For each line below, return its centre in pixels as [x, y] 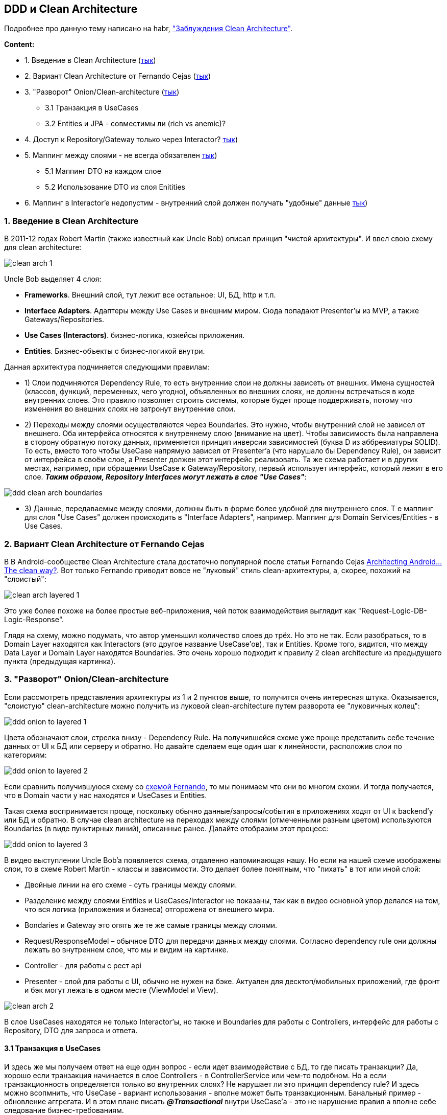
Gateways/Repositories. [65, 320]
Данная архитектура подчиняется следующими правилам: [107, 367]
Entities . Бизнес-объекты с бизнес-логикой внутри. [115, 351]
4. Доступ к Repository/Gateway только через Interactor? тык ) [131, 140]
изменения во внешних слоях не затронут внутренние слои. [130, 409]
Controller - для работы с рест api [83, 965]
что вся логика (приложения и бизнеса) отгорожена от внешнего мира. [150, 909]
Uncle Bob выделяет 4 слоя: [53, 279]
